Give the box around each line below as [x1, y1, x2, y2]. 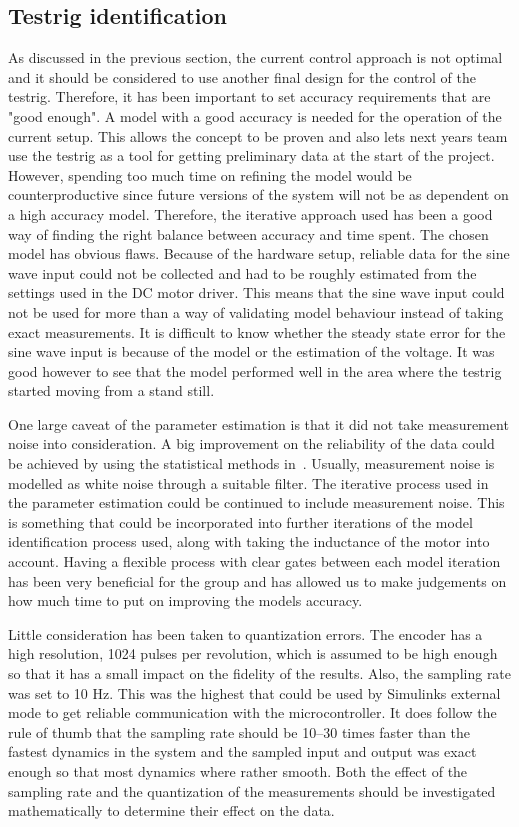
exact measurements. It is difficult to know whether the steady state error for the [8, 321, 506, 342]
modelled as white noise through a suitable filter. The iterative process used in [8, 472, 489, 493]
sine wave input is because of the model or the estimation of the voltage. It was [8, 341, 495, 362]
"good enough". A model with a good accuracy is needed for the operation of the [8, 105, 502, 126]
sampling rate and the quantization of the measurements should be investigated [8, 780, 496, 801]
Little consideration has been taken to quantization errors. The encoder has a [8, 623, 483, 644]
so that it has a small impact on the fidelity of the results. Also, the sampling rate [8, 663, 512, 684]
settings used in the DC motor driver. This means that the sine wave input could [8, 282, 505, 303]
